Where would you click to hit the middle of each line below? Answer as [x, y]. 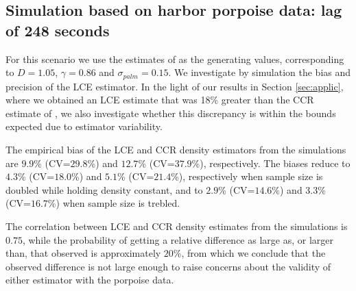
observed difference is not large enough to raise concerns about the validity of [168, 266]
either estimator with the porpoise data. [90, 280]
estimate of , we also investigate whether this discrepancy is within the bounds [171, 113]
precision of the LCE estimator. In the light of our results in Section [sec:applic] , [175, 86]
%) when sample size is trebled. [114, 203]
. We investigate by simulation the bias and [260, 72]
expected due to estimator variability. [84, 126]
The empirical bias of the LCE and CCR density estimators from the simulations [176, 150]
